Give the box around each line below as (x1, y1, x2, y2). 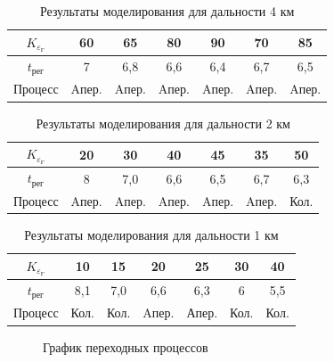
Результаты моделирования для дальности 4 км (39, 2, 295, 20)
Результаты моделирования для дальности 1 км (24, 226, 279, 243)
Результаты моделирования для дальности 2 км (36, 113, 290, 132)
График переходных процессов (43, 337, 208, 356)
